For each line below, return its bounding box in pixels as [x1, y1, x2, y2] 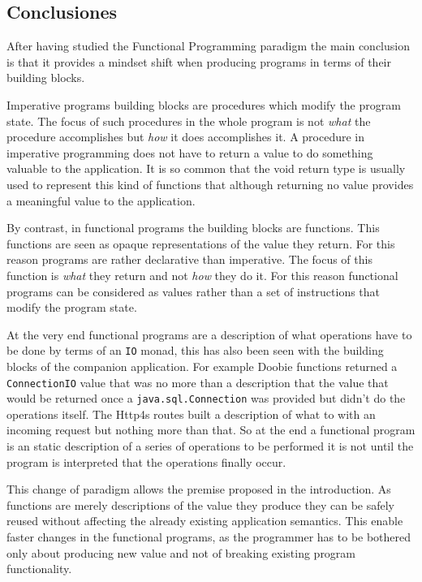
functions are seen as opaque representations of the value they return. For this [6, 235, 395, 252]
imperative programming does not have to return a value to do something [6, 144, 373, 161]
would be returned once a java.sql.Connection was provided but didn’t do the [6, 390, 406, 407]
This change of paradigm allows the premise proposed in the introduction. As [6, 481, 391, 498]
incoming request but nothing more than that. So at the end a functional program [6, 421, 416, 438]
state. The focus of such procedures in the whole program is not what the [6, 112, 371, 129]
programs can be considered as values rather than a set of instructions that [6, 282, 381, 300]
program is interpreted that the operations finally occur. [6, 453, 286, 470]
